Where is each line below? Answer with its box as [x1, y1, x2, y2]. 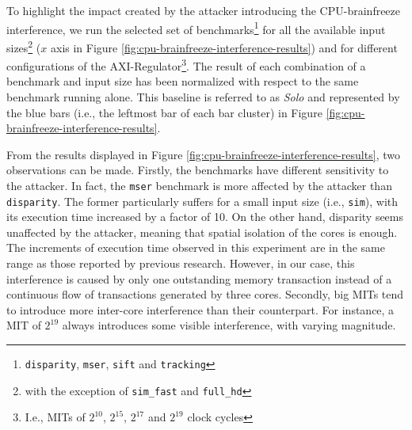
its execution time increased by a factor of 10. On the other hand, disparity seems [6, 208, 404, 225]
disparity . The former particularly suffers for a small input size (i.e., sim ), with [6, 192, 399, 209]
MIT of [6, 317, 41, 333]
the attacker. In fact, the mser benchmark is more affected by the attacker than [6, 177, 392, 193]
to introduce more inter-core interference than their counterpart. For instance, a [6, 301, 395, 318]
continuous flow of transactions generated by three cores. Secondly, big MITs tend [6, 286, 404, 303]
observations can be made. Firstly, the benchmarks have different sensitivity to [6, 162, 389, 178]
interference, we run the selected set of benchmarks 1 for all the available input [6, 18, 386, 37]
